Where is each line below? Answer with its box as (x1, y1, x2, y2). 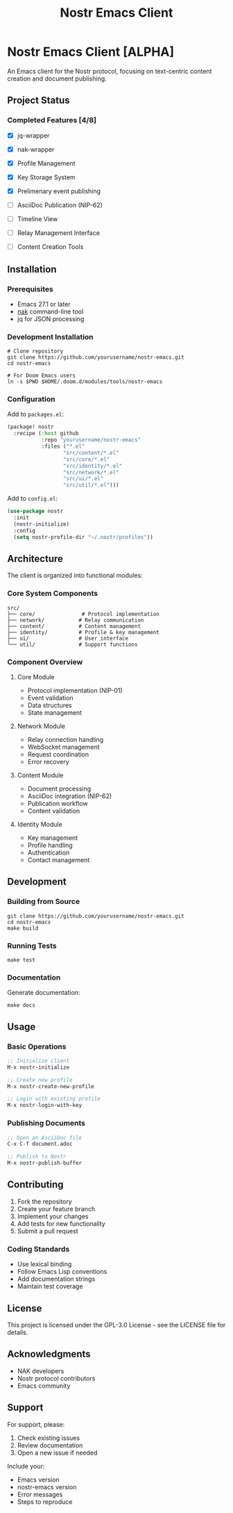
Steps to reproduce (17, 1497, 73, 1506)
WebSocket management (27, 743, 101, 751)
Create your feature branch (17, 1204, 96, 1213)
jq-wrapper (17, 131, 50, 140)
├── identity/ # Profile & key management (7, 629, 159, 636)
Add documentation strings (17, 1275, 96, 1284)
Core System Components (7, 589, 98, 599)
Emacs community (17, 1382, 71, 1390)
